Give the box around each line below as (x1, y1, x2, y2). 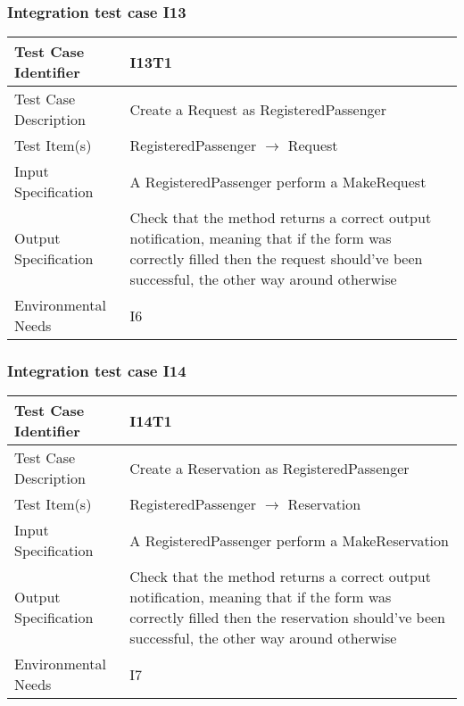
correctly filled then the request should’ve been (129, 248, 423, 270)
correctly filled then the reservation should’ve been (129, 607, 446, 628)
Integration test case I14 (7, 360, 186, 382)
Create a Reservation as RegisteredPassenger (129, 457, 410, 478)
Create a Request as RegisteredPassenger (129, 98, 386, 120)
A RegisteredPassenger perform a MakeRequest (129, 170, 427, 192)
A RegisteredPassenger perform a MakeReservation (129, 529, 449, 551)
